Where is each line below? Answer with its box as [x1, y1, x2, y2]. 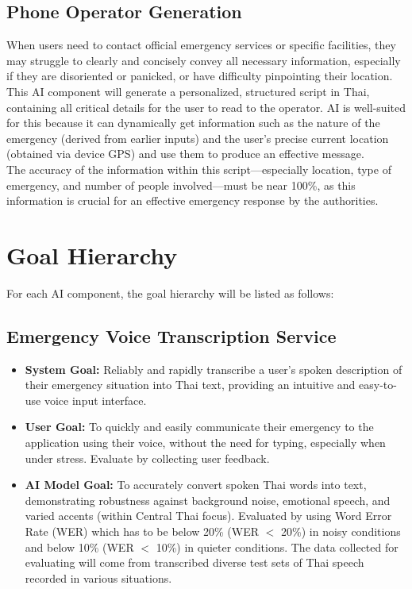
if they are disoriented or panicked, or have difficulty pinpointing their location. [6, 67, 393, 84]
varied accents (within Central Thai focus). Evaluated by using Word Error [25, 507, 392, 524]
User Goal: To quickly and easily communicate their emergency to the [25, 418, 374, 435]
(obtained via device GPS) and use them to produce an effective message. [6, 145, 364, 162]
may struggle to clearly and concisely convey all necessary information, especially [6, 52, 401, 68]
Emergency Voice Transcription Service [6, 323, 337, 348]
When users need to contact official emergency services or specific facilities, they [6, 37, 396, 53]
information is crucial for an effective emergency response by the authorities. [6, 192, 379, 209]
